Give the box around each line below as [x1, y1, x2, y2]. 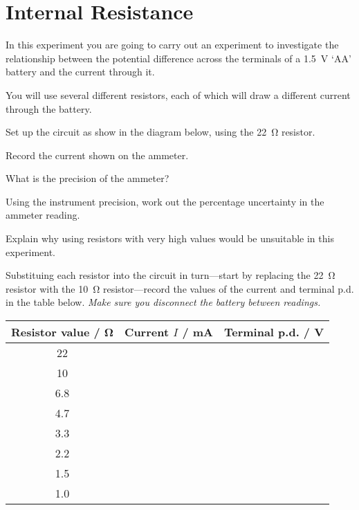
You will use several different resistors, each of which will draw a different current [6, 87, 351, 102]
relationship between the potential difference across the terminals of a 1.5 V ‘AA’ [6, 51, 351, 65]
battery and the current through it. [6, 64, 155, 79]
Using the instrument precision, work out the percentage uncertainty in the [6, 194, 324, 208]
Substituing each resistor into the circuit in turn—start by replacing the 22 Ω [6, 268, 335, 282]
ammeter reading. [6, 208, 80, 222]
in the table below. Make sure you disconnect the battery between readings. [6, 295, 321, 309]
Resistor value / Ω [11, 324, 114, 340]
